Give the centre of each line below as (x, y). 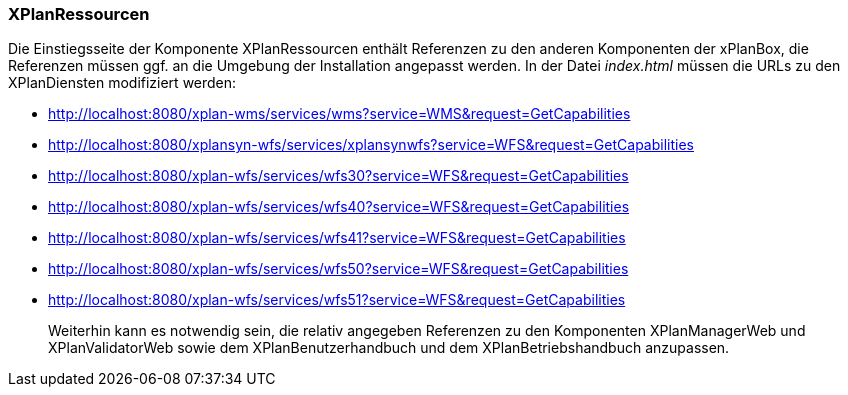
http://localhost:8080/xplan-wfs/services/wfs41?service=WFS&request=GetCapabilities (337, 238)
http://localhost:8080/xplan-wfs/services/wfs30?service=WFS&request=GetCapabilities (338, 176)
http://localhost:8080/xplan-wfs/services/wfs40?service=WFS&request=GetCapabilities (339, 207)
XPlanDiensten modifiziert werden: (122, 83)
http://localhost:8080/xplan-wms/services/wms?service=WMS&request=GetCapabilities (339, 114)
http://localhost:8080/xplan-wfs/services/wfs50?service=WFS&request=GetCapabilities (338, 269)
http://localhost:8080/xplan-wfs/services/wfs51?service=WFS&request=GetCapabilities (337, 300)
